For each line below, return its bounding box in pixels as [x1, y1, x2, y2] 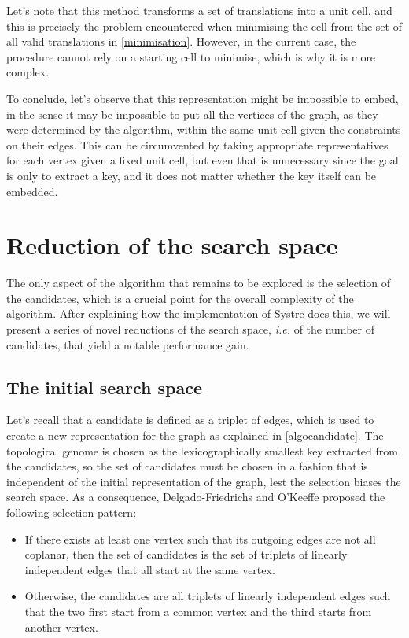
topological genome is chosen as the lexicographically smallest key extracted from [6, 442, 398, 459]
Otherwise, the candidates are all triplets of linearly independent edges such [24, 588, 391, 604]
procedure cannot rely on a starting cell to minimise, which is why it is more [6, 48, 376, 65]
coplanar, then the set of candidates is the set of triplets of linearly [24, 546, 348, 562]
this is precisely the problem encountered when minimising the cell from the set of [6, 17, 402, 34]
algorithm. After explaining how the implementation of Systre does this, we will [6, 305, 391, 322]
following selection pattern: [6, 503, 137, 520]
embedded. [6, 183, 58, 199]
